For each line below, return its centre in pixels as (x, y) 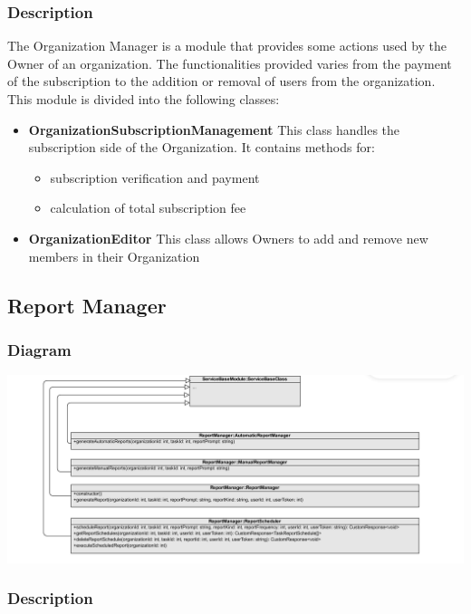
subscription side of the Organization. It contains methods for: (202, 147)
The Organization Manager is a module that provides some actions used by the (227, 46)
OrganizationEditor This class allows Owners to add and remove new (228, 238)
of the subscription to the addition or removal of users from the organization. (221, 81)
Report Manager (87, 305)
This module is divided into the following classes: (144, 99)
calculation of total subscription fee (148, 208)
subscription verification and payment (155, 177)
